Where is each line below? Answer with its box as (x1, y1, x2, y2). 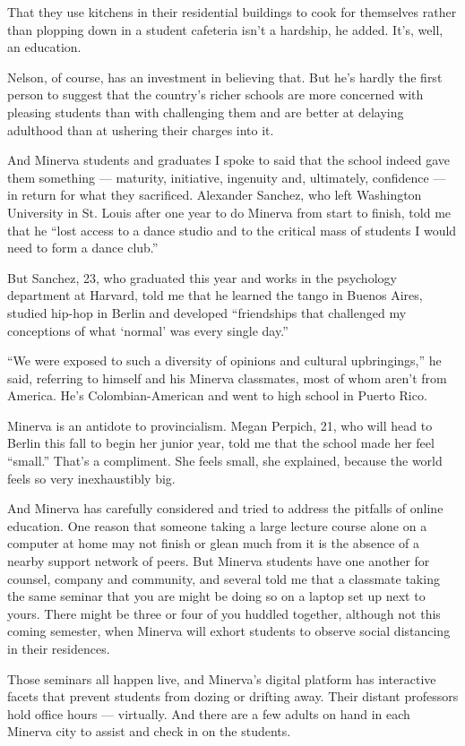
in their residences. (7, 639, 110, 657)
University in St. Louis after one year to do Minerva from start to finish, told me (7, 202, 452, 221)
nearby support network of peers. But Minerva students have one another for (7, 552, 430, 570)
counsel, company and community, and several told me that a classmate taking (7, 569, 440, 587)
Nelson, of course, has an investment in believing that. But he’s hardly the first (7, 67, 443, 86)
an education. (7, 38, 82, 56)
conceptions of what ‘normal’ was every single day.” (7, 321, 288, 339)
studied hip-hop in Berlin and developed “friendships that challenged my (7, 303, 407, 322)
